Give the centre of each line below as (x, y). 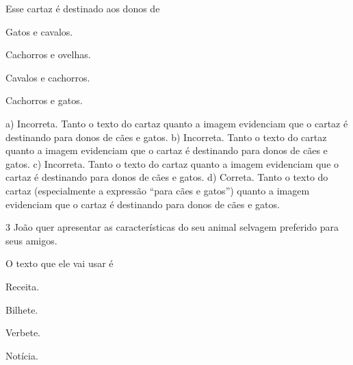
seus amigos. (31, 240)
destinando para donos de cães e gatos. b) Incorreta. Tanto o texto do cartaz (166, 137)
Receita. (23, 286)
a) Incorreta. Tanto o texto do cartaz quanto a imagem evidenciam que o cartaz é (177, 123)
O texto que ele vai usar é (60, 263)
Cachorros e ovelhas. (48, 54)
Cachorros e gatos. (44, 100)
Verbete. (23, 332)
